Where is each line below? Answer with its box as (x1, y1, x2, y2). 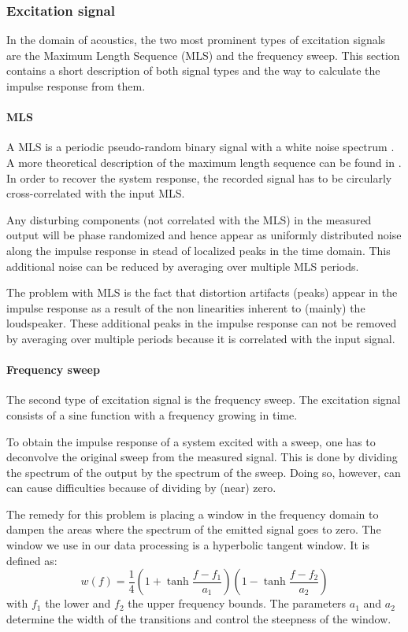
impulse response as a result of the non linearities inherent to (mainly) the (6, 299, 365, 316)
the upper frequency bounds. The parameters (128, 595, 347, 612)
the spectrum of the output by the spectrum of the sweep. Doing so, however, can (6, 464, 401, 480)
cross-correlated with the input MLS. (6, 185, 185, 201)
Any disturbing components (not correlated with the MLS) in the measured (6, 211, 372, 227)
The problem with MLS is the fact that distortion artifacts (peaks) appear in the (6, 284, 398, 301)
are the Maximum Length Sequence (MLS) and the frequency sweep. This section (6, 46, 400, 63)
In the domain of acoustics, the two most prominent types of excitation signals (6, 31, 386, 48)
